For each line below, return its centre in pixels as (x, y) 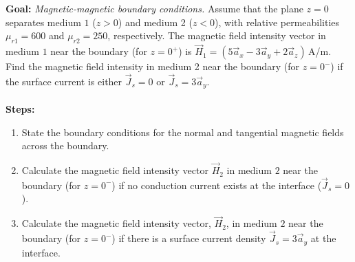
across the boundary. (65, 145)
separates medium (43, 22)
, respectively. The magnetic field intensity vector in (217, 35)
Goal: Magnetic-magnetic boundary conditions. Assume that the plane (154, 8)
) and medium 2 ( (155, 22)
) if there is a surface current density (189, 238)
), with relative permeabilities (277, 22)
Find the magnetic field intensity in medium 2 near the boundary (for (153, 66)
